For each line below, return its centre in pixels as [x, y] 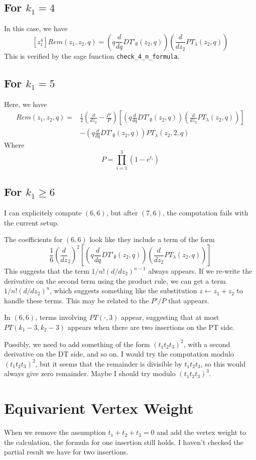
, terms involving [61, 317]
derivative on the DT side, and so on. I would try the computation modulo [119, 354]
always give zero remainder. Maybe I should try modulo [90, 373]
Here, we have [26, 104]
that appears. [189, 300]
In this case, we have [36, 28]
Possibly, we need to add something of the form [77, 344]
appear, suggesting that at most [170, 317]
